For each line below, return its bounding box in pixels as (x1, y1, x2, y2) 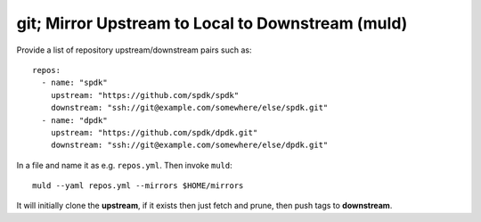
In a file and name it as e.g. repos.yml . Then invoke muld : (16, 160, 233, 170)
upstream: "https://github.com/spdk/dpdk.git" (50, 127, 258, 137)
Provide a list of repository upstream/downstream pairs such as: (16, 45, 252, 55)
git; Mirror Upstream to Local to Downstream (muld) (16, 13, 408, 33)
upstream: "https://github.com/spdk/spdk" (50, 90, 240, 100)
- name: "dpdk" (41, 115, 108, 125)
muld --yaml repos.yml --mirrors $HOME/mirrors (32, 181, 244, 191)
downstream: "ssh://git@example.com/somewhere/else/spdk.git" (50, 103, 329, 113)
